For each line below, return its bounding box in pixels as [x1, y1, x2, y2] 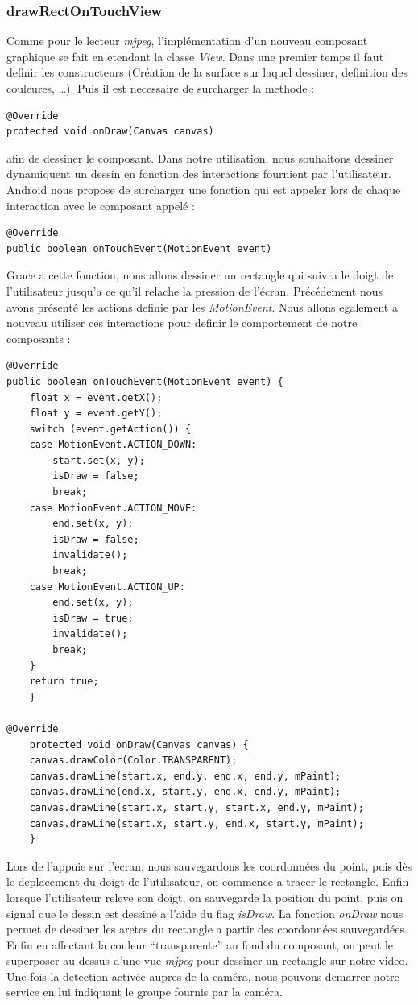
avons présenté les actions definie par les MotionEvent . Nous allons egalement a [6, 298, 398, 315]
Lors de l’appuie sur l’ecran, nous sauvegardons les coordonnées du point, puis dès [6, 857, 412, 874]
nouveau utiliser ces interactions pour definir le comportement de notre [6, 314, 358, 331]
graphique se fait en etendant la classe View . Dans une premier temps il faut [6, 48, 384, 64]
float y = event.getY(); [29, 407, 163, 420]
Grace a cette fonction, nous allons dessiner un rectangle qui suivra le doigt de [6, 267, 394, 283]
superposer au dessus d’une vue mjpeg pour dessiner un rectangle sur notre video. [6, 952, 408, 969]
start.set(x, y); [52, 454, 145, 466]
